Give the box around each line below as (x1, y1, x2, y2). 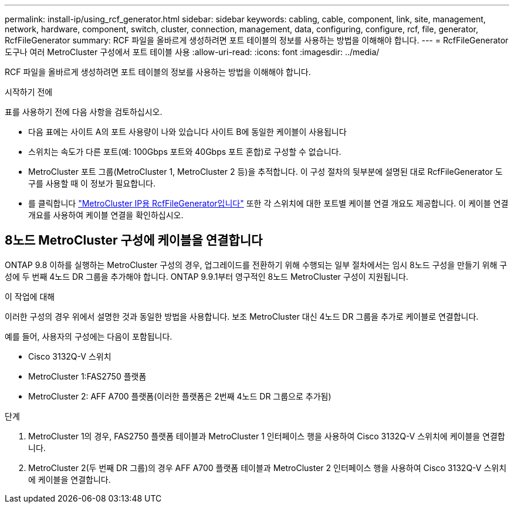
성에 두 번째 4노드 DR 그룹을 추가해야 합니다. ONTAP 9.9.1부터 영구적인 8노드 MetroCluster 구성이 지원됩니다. (5, 271, 408, 282)
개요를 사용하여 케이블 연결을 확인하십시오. (28, 210, 184, 220)
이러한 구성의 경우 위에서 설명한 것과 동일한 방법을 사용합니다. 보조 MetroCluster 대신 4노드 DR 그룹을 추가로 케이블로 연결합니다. (5, 311, 479, 321)
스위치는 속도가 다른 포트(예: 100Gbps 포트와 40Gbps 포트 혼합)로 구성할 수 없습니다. (28, 147, 341, 157)
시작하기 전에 (5, 87, 53, 97)
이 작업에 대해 (5, 291, 55, 302)
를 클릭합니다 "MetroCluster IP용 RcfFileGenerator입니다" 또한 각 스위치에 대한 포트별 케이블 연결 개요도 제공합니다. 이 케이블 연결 (28, 198, 509, 208)
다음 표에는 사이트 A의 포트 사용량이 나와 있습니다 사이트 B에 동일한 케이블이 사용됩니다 (28, 127, 347, 137)
